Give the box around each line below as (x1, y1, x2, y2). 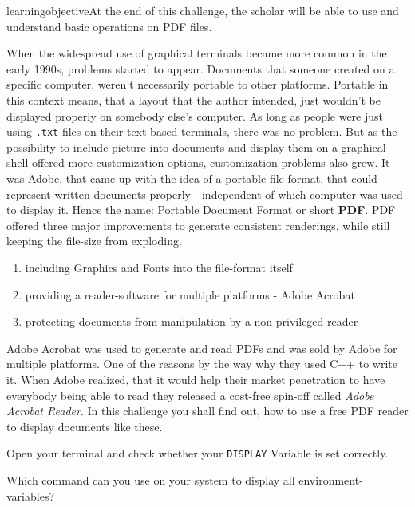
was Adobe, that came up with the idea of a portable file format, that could (6, 170, 377, 186)
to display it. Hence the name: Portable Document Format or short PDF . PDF (6, 201, 396, 218)
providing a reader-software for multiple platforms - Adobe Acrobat (25, 286, 355, 303)
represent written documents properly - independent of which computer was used (6, 185, 403, 202)
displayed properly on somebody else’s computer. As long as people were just (6, 107, 384, 124)
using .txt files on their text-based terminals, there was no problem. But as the (6, 123, 397, 140)
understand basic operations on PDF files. (6, 18, 212, 34)
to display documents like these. (6, 418, 163, 434)
